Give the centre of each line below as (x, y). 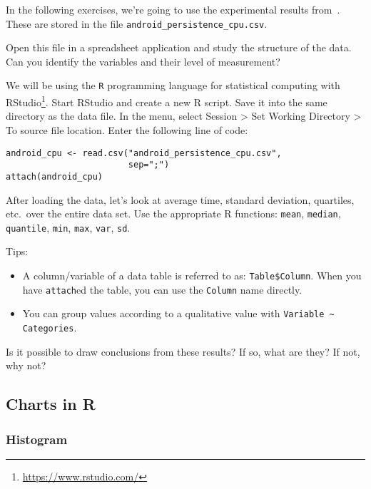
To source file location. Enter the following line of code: (127, 129)
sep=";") (149, 165)
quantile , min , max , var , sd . (68, 227)
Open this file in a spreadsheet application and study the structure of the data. (179, 47)
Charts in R (51, 404)
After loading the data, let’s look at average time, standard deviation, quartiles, (180, 199)
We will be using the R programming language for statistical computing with (173, 85)
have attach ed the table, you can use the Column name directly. (162, 289)
